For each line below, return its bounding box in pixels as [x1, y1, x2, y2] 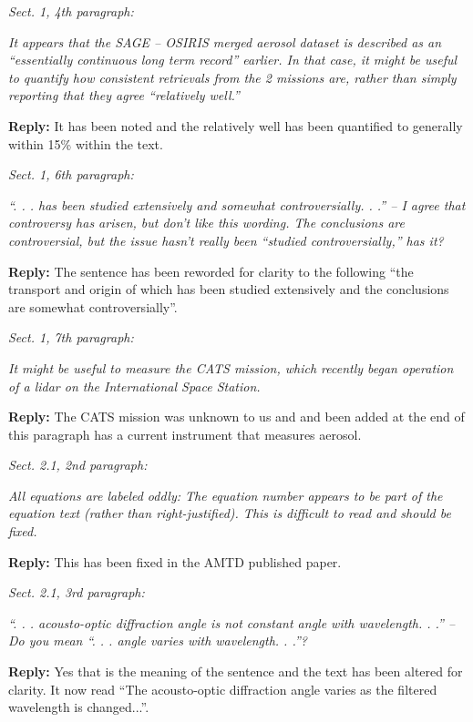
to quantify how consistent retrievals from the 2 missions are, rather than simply [8, 67, 457, 86]
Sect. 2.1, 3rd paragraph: [8, 583, 145, 602]
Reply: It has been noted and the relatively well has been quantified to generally [8, 116, 463, 135]
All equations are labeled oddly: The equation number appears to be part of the [8, 485, 443, 504]
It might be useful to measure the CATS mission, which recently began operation [8, 358, 454, 377]
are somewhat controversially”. [8, 297, 178, 316]
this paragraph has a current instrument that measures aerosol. [8, 424, 362, 443]
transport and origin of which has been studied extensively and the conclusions [8, 280, 449, 299]
